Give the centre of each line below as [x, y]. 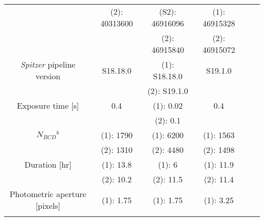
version [48, 76]
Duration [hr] [48, 164]
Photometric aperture [48, 194]
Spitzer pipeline [48, 64]
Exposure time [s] [48, 105]
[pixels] [48, 206]
